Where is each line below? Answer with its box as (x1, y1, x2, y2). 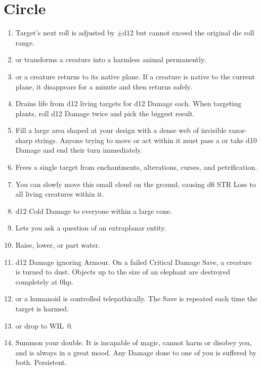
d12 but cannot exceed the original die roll (122, 27, 254, 38)
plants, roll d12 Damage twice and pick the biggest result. (15, 108, 195, 118)
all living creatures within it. (15, 189, 104, 199)
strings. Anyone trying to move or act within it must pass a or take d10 (35, 134, 257, 145)
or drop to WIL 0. (15, 320, 73, 331)
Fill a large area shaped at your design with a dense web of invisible (15, 125, 227, 135)
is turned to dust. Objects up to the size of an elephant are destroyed (15, 266, 230, 277)
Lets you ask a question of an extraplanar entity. (15, 222, 166, 233)
